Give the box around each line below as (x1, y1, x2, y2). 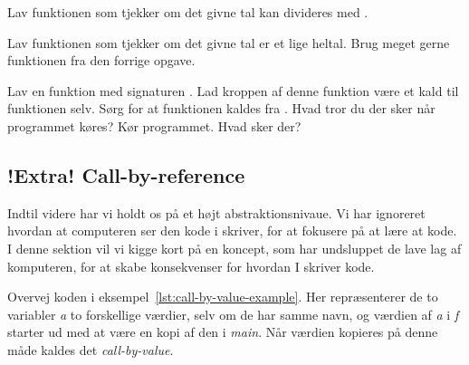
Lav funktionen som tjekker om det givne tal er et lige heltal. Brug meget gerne (7, 33, 450, 52)
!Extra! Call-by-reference (7, 160, 245, 188)
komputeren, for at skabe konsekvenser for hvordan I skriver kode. (7, 256, 375, 275)
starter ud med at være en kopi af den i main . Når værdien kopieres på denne (7, 322, 438, 341)
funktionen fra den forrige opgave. (7, 51, 196, 70)
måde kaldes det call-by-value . (7, 340, 174, 359)
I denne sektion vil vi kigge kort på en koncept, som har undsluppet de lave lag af (7, 238, 462, 257)
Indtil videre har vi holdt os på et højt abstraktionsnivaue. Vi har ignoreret (7, 203, 426, 222)
